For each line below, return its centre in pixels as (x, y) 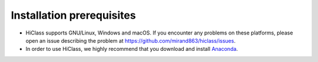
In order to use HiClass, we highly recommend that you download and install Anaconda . (132, 49)
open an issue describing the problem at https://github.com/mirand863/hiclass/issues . (130, 40)
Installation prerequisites (73, 15)
